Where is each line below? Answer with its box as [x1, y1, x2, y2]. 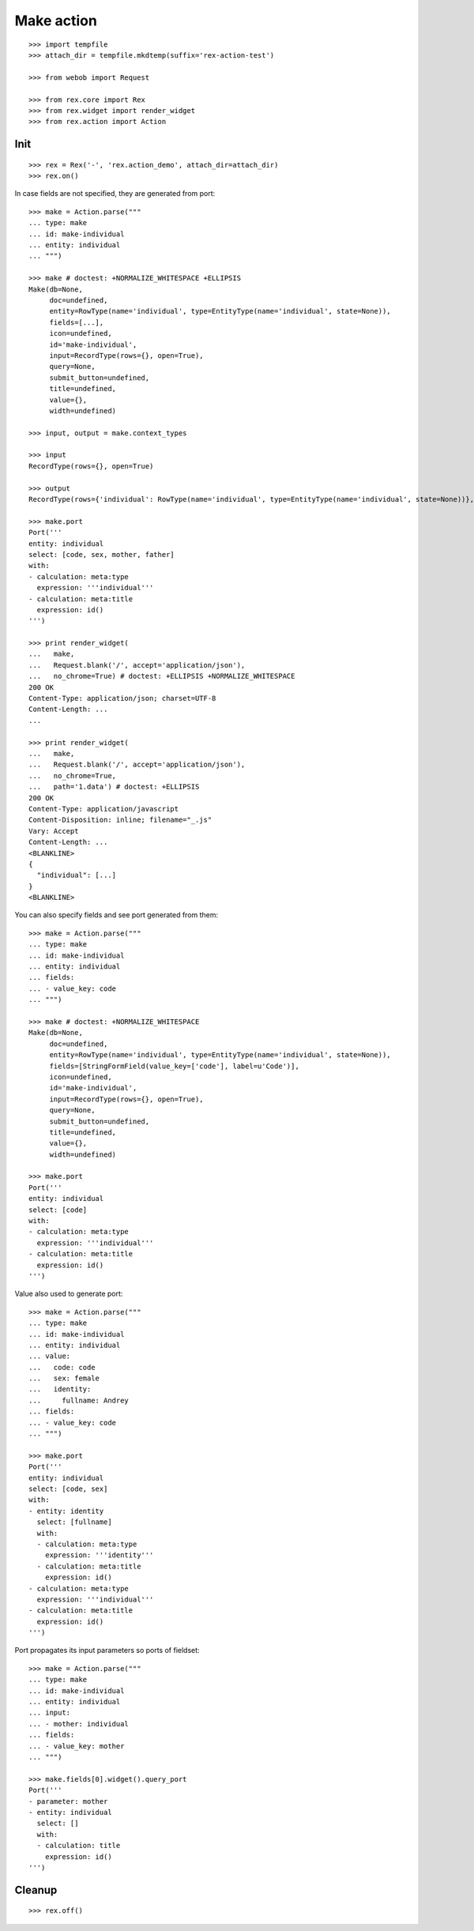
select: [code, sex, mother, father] [28, 550, 175, 559]
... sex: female [28, 1374, 100, 1383]
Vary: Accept [28, 826, 79, 835]
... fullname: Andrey [28, 1395, 130, 1405]
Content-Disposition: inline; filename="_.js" [28, 815, 213, 825]
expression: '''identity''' [44, 1551, 154, 1560]
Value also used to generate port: [14, 1289, 123, 1299]
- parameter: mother [28, 1797, 108, 1805]
